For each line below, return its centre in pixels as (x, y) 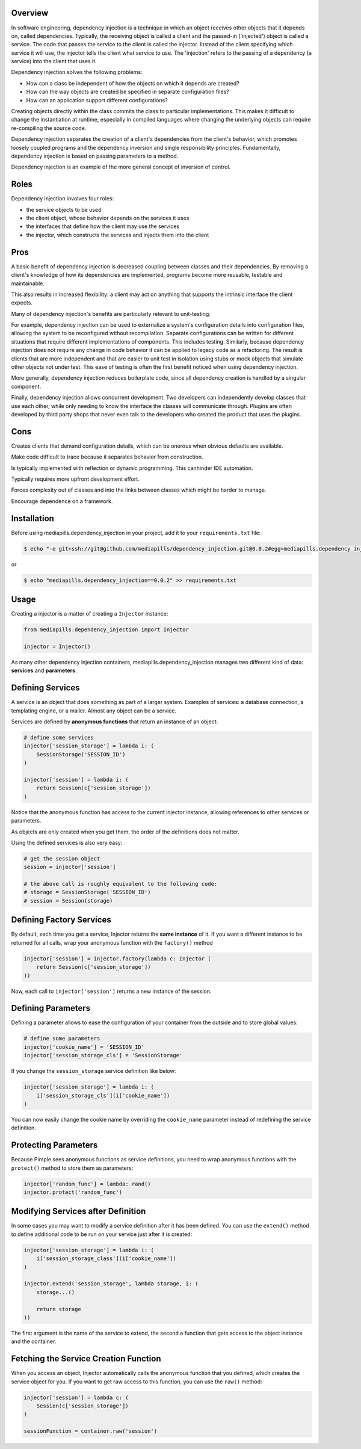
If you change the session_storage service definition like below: (94, 1071)
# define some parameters (62, 1039)
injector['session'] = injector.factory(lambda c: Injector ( (117, 959)
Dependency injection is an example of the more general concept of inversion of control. (121, 167)
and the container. (34, 1341)
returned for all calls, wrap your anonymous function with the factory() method (112, 942)
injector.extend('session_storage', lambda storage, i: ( (111, 1284)
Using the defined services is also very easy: (67, 842)
